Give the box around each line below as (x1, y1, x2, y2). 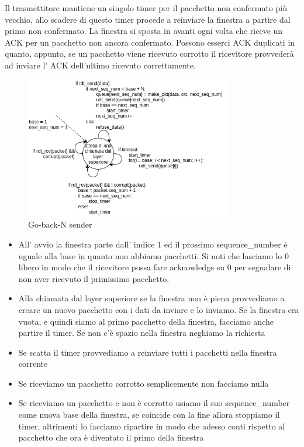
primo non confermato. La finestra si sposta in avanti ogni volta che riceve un (5, 25, 283, 37)
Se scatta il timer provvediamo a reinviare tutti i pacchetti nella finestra (18, 346, 277, 358)
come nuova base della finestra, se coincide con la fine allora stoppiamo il (18, 408, 280, 421)
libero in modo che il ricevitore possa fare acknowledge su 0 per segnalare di (18, 261, 291, 273)
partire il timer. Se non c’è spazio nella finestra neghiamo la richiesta (18, 326, 265, 339)
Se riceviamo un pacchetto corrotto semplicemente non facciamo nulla (18, 377, 269, 389)
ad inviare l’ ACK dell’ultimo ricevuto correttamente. (5, 59, 196, 71)
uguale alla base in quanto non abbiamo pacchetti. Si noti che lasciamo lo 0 (18, 249, 289, 262)
